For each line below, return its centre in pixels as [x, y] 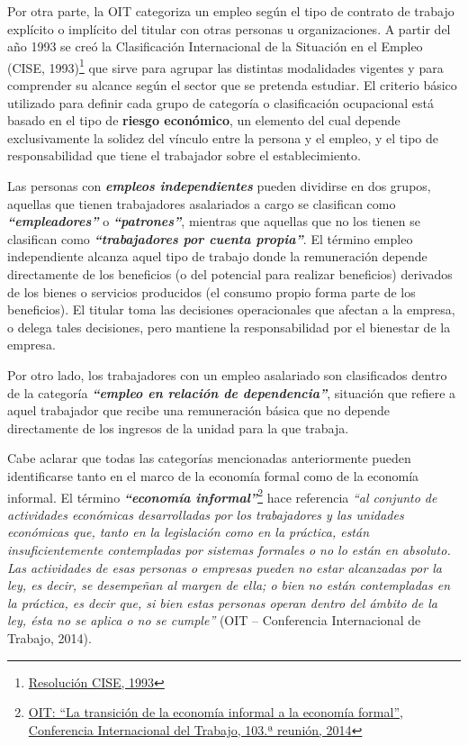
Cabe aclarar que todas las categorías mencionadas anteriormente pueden [209, 458]
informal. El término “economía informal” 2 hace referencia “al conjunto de [222, 495]
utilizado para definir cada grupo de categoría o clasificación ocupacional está [220, 102]
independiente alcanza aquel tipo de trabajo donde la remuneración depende [217, 256]
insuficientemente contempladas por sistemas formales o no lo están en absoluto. [229, 549]
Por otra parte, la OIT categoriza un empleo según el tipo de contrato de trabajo [231, 11]
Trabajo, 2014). [49, 637]
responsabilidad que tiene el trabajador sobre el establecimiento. [184, 155]
